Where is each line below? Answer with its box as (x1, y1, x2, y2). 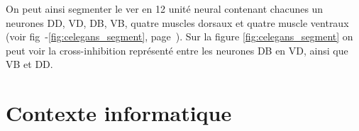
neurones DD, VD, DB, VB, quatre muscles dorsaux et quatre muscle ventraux (6, 15, 349, 30)
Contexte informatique (6, 98, 232, 127)
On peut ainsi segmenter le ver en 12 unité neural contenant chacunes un (6, 1, 324, 16)
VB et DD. (6, 57, 53, 72)
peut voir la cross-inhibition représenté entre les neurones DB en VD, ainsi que (6, 42, 348, 57)
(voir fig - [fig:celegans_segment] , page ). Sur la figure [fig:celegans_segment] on (6, 29, 353, 44)
